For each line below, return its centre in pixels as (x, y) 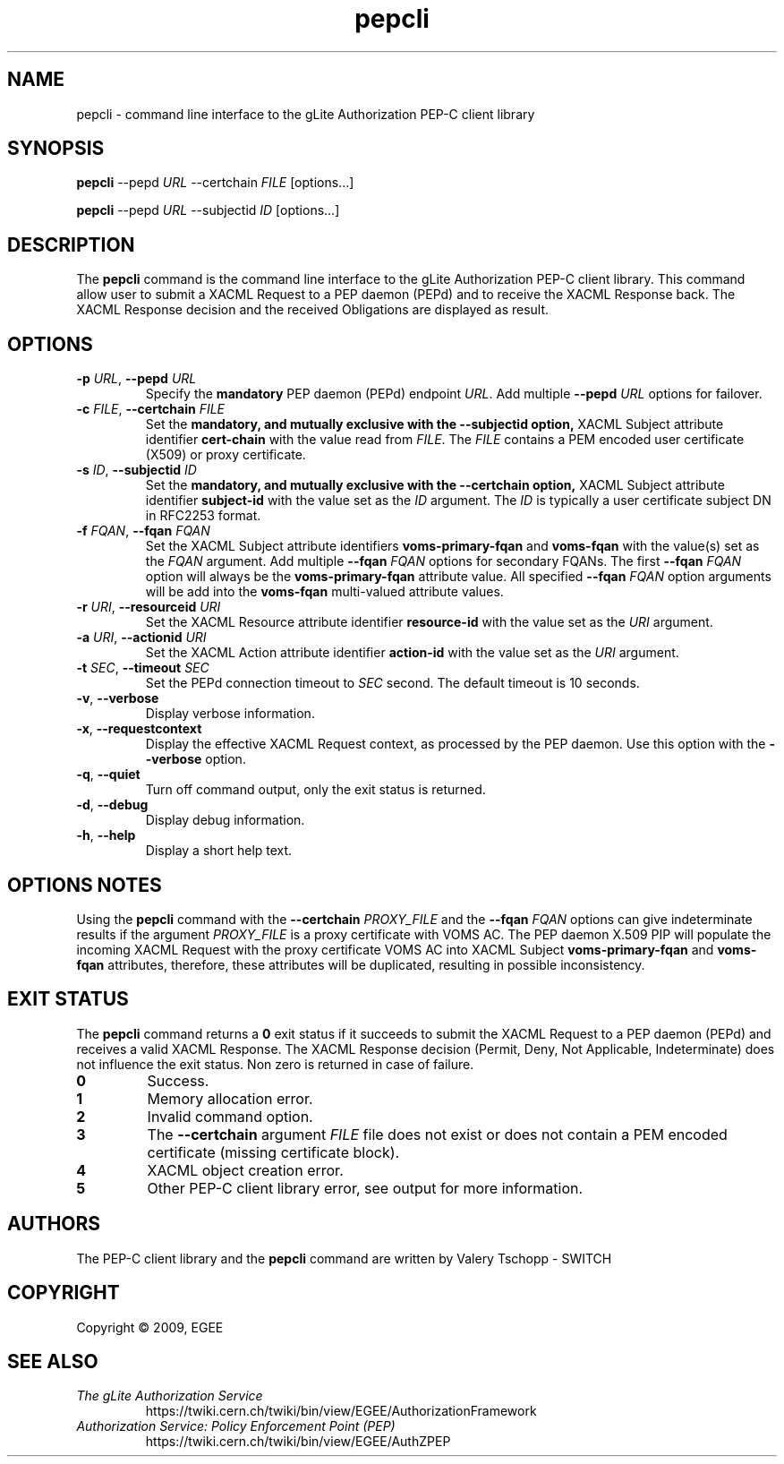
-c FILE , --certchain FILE (151, 409)
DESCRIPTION (71, 244)
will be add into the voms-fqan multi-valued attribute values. (324, 592)
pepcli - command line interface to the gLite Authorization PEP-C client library (306, 114)
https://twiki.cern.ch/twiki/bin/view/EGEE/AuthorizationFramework (341, 1411)
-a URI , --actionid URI (141, 638)
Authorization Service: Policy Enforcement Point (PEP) (236, 1426)
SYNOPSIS (56, 149)
